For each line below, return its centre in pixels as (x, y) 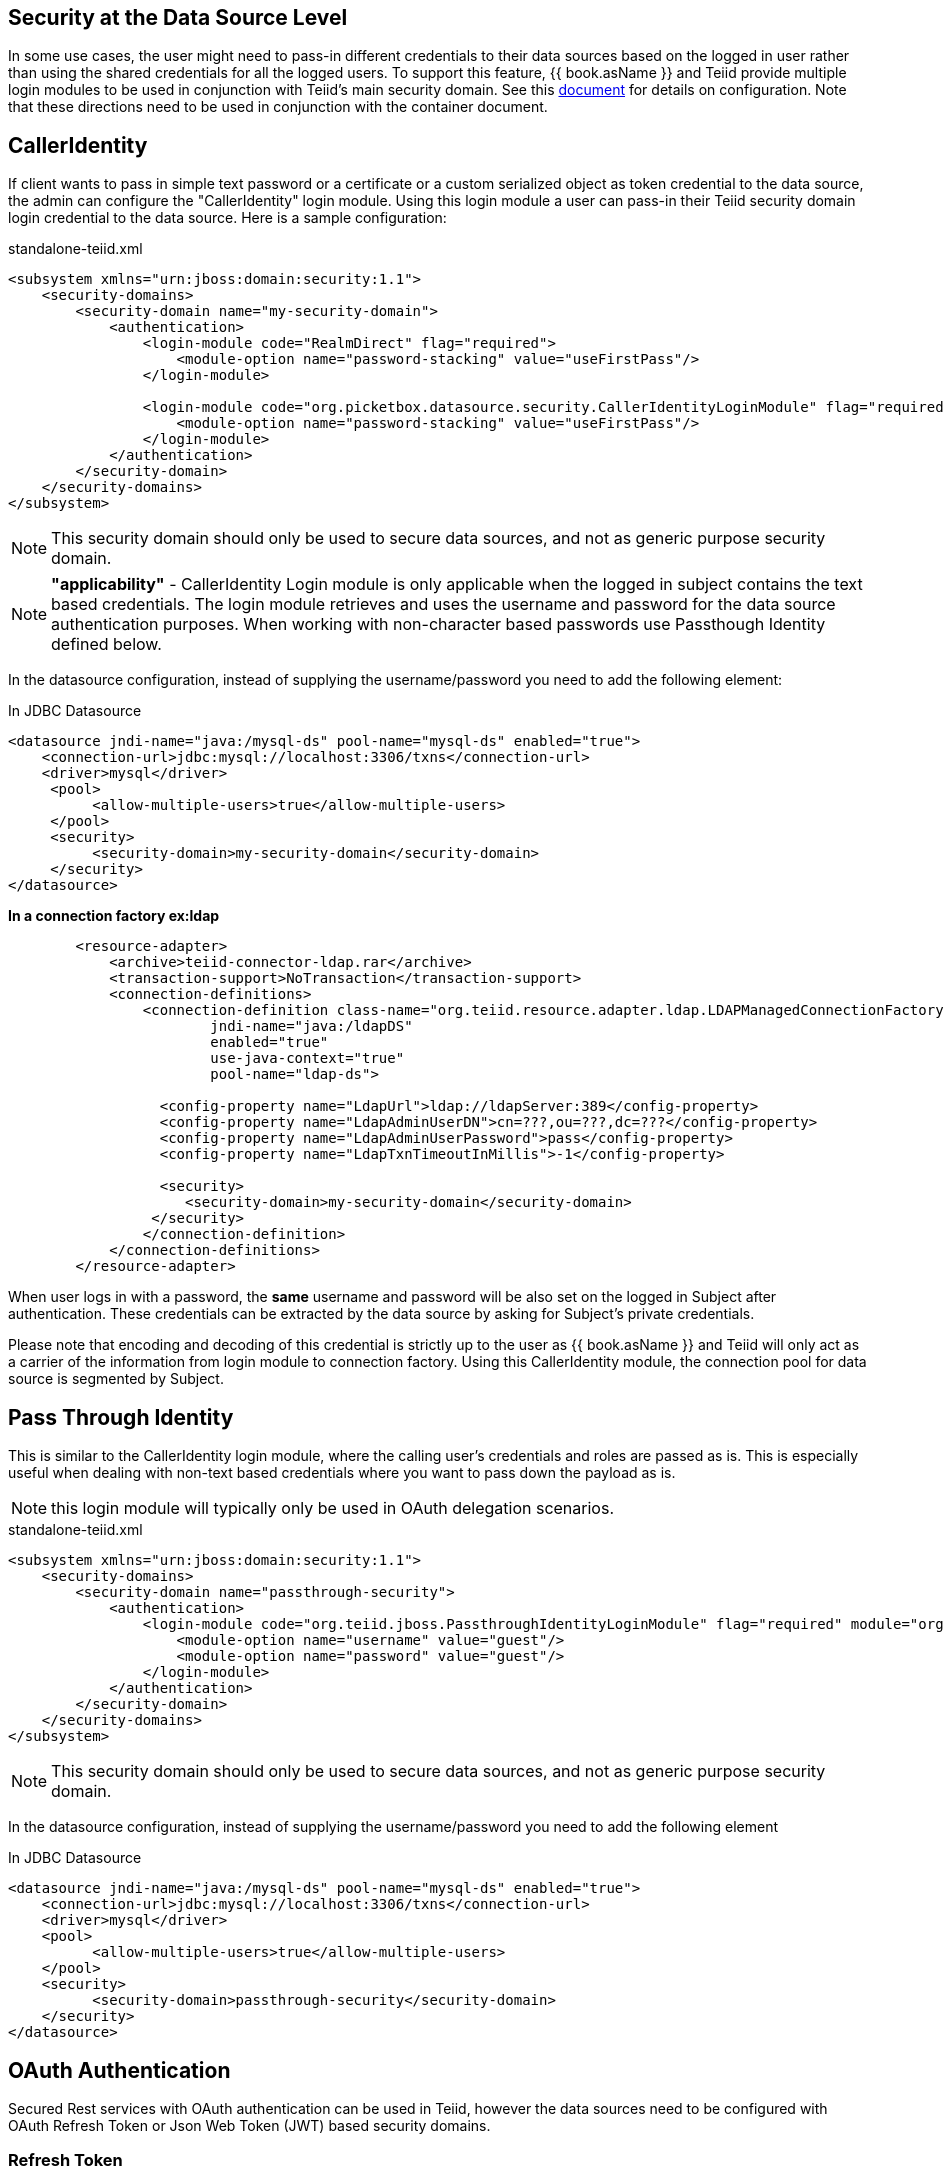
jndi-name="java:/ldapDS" (311, 1026)
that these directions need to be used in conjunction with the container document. (278, 107)
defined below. (106, 644)
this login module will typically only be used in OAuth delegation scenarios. (332, 1508)
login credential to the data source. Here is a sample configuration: (227, 218)
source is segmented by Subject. (116, 1379)
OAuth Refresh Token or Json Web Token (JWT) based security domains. (249, 2125)
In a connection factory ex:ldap (114, 916)
